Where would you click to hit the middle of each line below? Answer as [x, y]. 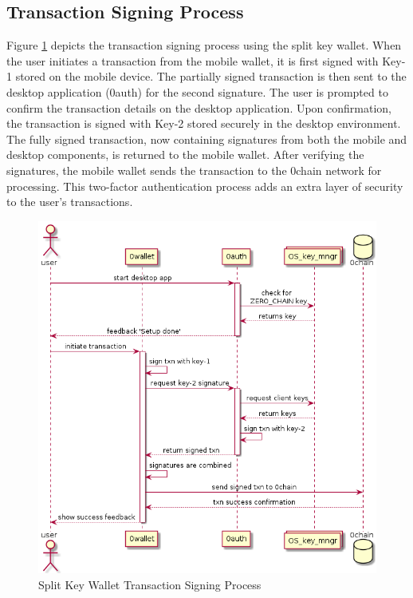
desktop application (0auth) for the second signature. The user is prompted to [197, 91]
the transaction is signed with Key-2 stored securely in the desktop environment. [204, 123]
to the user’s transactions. [70, 202]
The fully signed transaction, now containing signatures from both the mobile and [207, 139]
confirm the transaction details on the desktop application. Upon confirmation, [199, 107]
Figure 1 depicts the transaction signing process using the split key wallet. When [204, 45]
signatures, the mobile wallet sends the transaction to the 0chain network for [194, 170]
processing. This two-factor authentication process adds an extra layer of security [205, 186]
